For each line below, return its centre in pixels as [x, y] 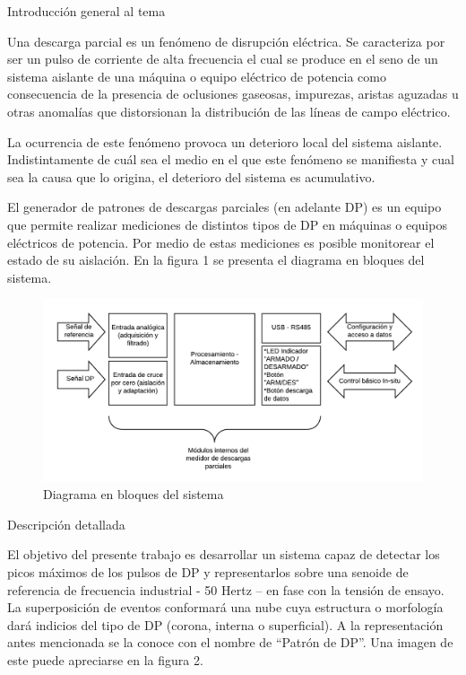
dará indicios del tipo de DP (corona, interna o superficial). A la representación [225, 624]
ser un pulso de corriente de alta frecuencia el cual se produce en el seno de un [223, 59]
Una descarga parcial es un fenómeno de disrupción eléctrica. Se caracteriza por [226, 41]
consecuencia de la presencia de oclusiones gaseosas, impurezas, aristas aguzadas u [233, 94]
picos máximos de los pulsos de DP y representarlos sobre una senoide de [208, 571]
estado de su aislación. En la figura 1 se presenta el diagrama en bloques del [216, 260]
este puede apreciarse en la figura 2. [105, 659]
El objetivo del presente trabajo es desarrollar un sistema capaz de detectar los [224, 554]
